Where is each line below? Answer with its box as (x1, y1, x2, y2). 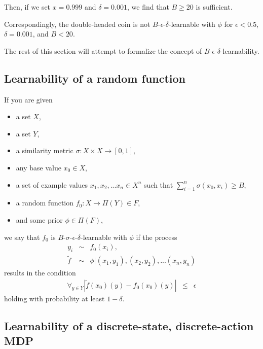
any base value (16, 162, 61, 172)
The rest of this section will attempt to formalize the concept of (4, 45, 202, 56)
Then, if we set (4, 2, 51, 12)
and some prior (16, 214, 63, 225)
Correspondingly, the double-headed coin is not (4, 18, 151, 29)
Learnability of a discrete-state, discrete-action (4, 318, 254, 333)
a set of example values (16, 179, 88, 190)
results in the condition (4, 267, 76, 278)
